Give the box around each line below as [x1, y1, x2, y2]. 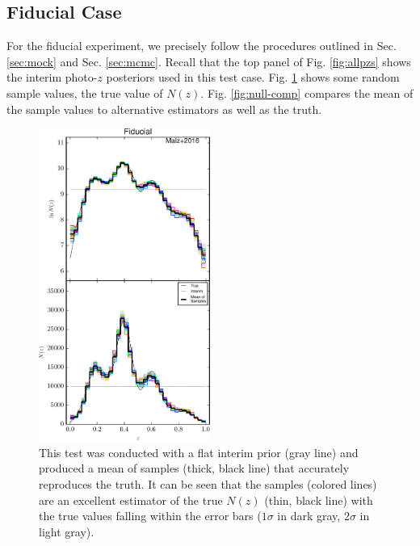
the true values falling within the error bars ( [39, 507, 262, 524]
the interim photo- [6, 69, 98, 86]
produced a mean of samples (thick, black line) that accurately [39, 460, 350, 477]
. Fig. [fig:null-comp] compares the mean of [200, 84, 414, 101]
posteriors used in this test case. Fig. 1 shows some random [106, 69, 400, 86]
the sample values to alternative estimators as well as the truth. [6, 100, 322, 117]
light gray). [39, 523, 94, 540]
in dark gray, [277, 507, 341, 524]
